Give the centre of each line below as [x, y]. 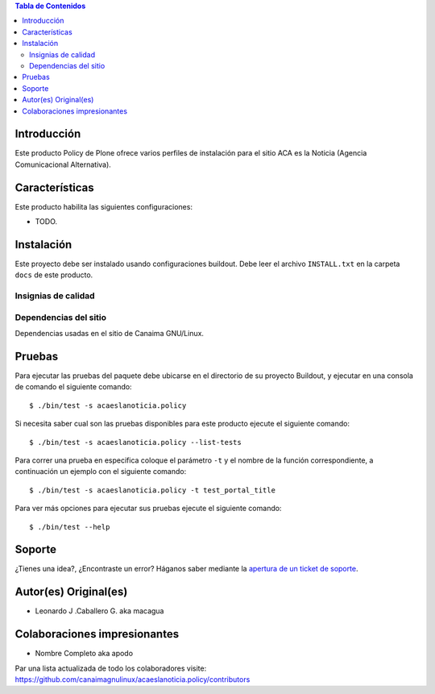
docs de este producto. [54, 275]
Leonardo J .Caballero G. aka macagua [99, 611]
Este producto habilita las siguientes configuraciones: [104, 206]
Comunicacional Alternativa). [63, 164]
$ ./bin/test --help [70, 527]
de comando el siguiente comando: [73, 387]
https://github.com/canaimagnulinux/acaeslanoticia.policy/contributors [133, 679]
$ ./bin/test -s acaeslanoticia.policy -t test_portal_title [152, 490]
